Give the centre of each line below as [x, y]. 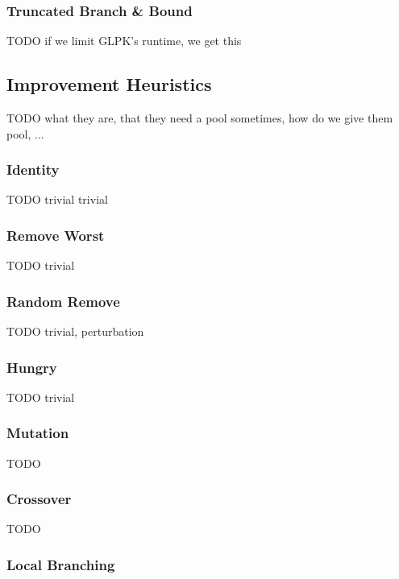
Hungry [32, 367]
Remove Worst [56, 235]
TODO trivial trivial [57, 199]
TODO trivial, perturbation [75, 331]
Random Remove [63, 301]
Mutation [38, 433]
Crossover [39, 499]
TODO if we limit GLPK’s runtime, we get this [124, 41]
